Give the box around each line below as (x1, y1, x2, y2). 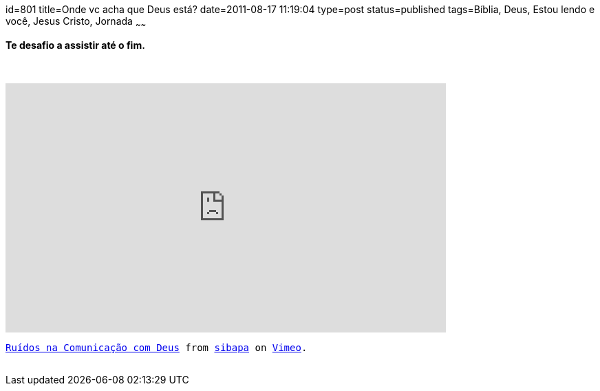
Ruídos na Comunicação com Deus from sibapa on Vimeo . (6, 341, 308, 353)
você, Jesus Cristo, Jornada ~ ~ (6, 15, 147, 30)
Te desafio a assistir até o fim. (6, 39, 145, 51)
